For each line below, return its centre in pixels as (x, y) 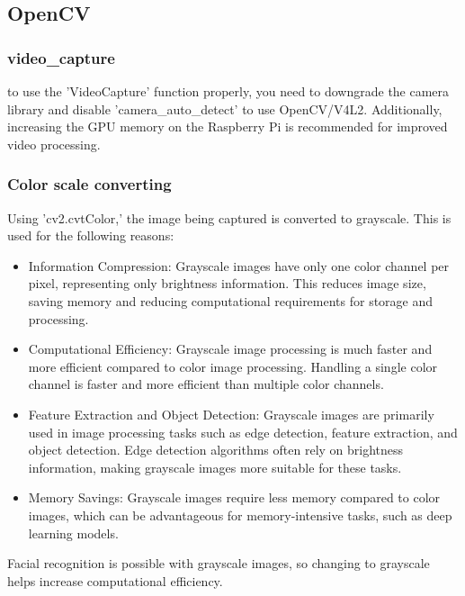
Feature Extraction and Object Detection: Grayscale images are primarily (231, 414)
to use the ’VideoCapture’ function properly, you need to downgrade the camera (228, 91)
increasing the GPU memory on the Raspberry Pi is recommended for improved (228, 126)
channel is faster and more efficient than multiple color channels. (206, 384)
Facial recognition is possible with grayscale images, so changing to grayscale (219, 563)
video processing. (54, 144)
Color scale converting (89, 184)
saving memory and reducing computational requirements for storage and (231, 300)
